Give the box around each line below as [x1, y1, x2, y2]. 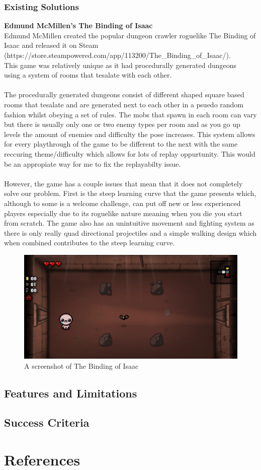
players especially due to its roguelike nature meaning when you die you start [4, 208, 242, 218]
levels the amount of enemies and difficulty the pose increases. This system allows [4, 128, 255, 139]
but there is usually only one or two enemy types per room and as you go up [4, 119, 240, 129]
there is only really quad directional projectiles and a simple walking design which [4, 227, 257, 238]
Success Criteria [4, 415, 90, 430]
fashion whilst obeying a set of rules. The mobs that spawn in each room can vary [4, 109, 257, 119]
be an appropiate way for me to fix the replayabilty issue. [4, 158, 181, 169]
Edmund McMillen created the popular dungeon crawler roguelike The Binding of [4, 30, 256, 40]
